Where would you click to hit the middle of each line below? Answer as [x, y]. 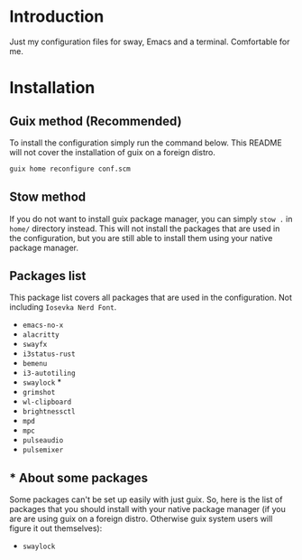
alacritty [41, 335]
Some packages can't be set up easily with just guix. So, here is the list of [146, 499]
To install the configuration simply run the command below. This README [146, 143]
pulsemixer [43, 450]
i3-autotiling [49, 373]
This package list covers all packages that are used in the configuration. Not [151, 298]
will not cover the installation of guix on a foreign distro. [113, 152]
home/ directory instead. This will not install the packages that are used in [145, 229]
